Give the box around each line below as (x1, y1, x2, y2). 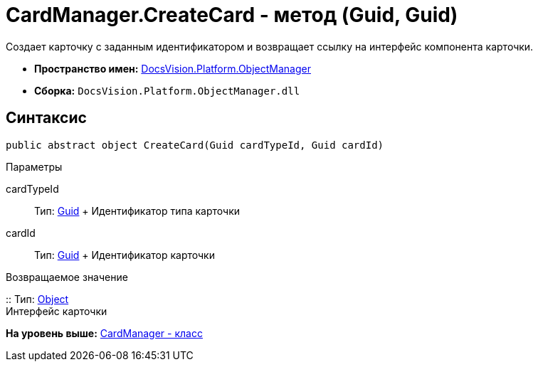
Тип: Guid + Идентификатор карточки (34, 248, 215, 261)
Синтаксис (6, 109, 87, 127)
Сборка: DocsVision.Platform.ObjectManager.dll (34, 84, 300, 97)
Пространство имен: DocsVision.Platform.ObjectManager (34, 62, 311, 75)
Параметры (6, 160, 63, 173)
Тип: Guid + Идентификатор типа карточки (34, 204, 241, 217)
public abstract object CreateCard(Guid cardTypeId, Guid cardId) (6, 139, 384, 151)
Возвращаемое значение (6, 270, 128, 283)
